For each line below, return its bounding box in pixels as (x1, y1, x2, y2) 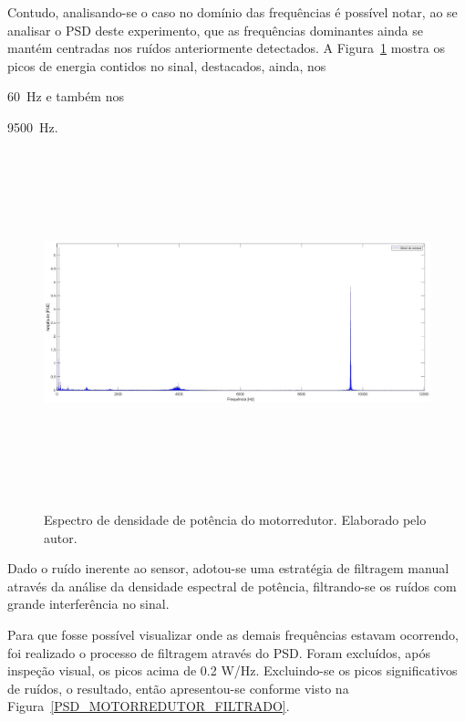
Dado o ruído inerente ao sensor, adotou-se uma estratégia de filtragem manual (7, 559, 449, 578)
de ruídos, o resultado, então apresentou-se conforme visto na (7, 678, 349, 697)
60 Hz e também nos (7, 87, 124, 106)
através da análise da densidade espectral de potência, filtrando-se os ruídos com (7, 576, 457, 595)
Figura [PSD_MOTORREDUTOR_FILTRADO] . (7, 696, 290, 716)
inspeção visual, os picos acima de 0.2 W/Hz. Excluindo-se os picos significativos (7, 661, 458, 680)
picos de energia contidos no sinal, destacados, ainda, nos (7, 56, 326, 75)
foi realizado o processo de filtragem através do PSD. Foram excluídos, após (7, 643, 430, 662)
